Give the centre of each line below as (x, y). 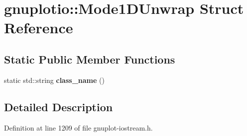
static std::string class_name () (54, 80)
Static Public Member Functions (90, 59)
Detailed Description (59, 106)
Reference (39, 28)
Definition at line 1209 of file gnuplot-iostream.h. (78, 127)
